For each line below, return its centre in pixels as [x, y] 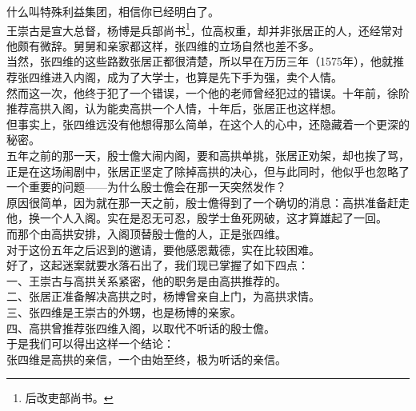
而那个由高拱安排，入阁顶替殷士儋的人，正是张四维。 [146, 233]
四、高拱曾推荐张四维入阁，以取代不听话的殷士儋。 [141, 327]
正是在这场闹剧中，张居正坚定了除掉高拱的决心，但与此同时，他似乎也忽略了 [208, 171]
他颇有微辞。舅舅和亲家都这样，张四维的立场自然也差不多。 [163, 45]
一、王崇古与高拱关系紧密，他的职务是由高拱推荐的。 [146, 280]
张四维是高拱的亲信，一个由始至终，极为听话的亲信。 [146, 359]
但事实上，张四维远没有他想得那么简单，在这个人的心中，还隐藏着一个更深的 [208, 124]
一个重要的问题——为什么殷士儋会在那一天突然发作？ [146, 187]
